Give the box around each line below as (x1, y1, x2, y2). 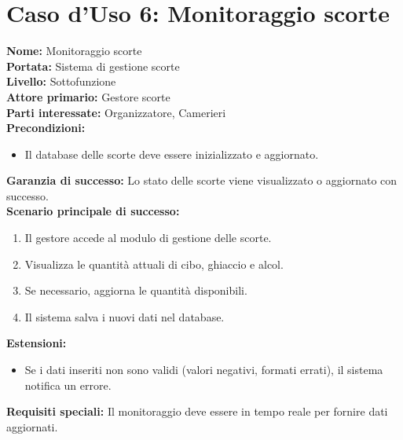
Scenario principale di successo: (6, 203, 180, 219)
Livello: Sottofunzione (6, 73, 116, 90)
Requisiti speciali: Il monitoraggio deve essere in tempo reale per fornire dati (6, 403, 388, 420)
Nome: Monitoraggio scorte (6, 42, 142, 59)
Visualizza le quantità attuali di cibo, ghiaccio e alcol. (24, 255, 284, 272)
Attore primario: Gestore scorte (6, 88, 170, 104)
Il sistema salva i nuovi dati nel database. (24, 308, 225, 324)
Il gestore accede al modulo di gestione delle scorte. (24, 229, 272, 246)
